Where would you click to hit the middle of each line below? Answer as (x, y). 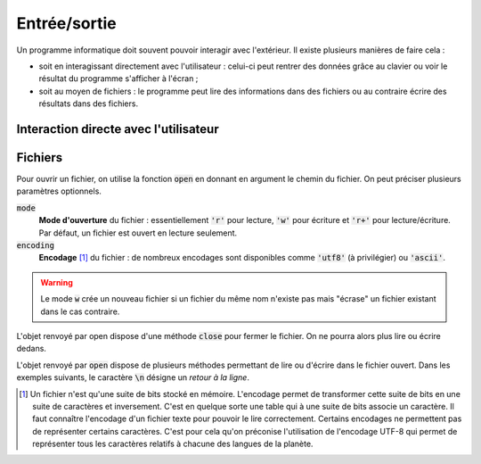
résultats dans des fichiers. (88, 104)
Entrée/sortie (66, 23)
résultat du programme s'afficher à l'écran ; (118, 79)
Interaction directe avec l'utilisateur (118, 129)
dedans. (31, 349)
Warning (57, 282)
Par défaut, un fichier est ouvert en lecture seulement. (138, 233)
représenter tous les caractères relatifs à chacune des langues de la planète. (173, 444)
